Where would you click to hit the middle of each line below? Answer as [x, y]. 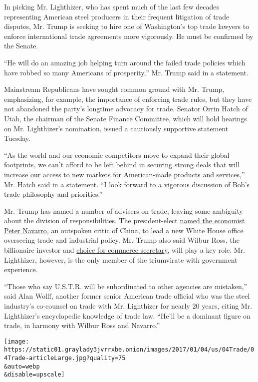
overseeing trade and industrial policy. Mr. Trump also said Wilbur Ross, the [122, 240]
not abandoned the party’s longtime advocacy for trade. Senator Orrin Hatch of [126, 109]
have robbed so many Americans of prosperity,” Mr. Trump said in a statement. [126, 72]
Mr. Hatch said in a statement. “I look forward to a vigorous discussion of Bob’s [127, 184]
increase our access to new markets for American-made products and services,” [125, 174]
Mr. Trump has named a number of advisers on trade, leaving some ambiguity [124, 210]
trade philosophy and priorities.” [53, 194]
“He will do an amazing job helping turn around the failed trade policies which [125, 62]
